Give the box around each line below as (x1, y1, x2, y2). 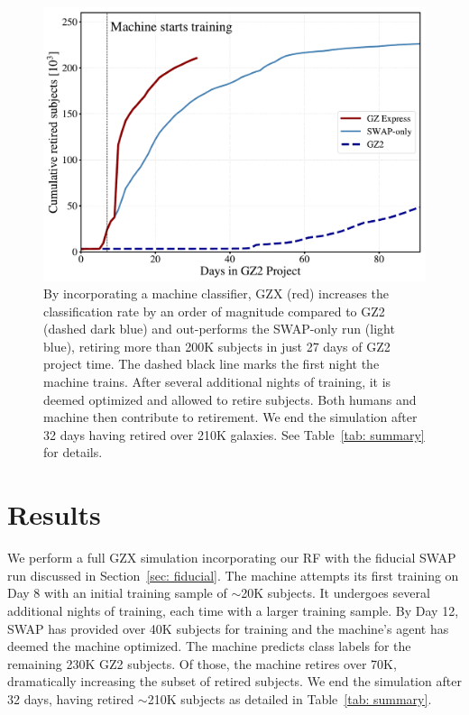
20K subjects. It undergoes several (241, 583, 430, 602)
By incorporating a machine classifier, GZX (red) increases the (43, 284, 390, 303)
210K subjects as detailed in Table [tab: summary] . (147, 689, 432, 708)
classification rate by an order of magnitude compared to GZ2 (43, 301, 385, 320)
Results (7, 496, 101, 533)
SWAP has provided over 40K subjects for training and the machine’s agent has (7, 619, 449, 637)
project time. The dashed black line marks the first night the (43, 354, 380, 373)
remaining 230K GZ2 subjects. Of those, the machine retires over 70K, (7, 654, 397, 673)
